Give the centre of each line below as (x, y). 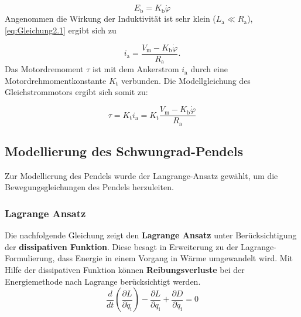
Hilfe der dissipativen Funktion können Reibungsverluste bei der (125, 270)
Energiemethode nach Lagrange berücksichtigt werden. (103, 281)
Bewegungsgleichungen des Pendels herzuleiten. (89, 187)
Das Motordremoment (44, 69)
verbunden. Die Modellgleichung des (186, 80)
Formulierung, (30, 258)
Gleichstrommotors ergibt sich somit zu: (76, 92)
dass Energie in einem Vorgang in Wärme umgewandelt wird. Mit (175, 258)
